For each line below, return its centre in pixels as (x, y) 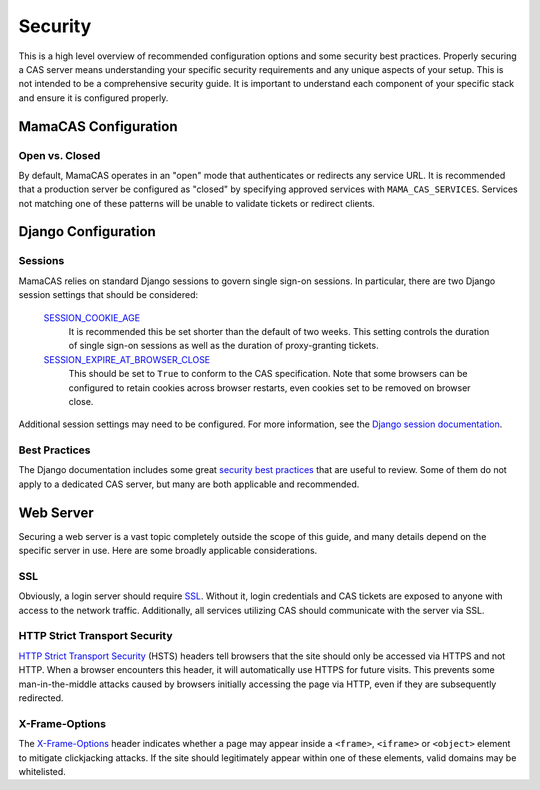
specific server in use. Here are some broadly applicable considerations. (168, 551)
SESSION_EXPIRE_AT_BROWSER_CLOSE (127, 359)
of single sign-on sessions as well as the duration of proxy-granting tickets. (223, 346)
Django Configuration (87, 231)
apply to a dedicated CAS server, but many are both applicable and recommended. (189, 484)
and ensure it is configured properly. (93, 97)
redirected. (41, 698)
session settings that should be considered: (108, 295)
